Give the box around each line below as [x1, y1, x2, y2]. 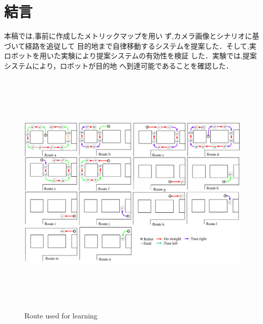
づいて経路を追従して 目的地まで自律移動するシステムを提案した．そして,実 [4, 40, 256, 51]
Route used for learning [24, 310, 97, 320]
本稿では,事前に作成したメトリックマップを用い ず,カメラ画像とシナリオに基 [4, 30, 259, 41]
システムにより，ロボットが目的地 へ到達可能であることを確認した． [4, 60, 233, 71]
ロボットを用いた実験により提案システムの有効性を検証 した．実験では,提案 [4, 50, 257, 61]
